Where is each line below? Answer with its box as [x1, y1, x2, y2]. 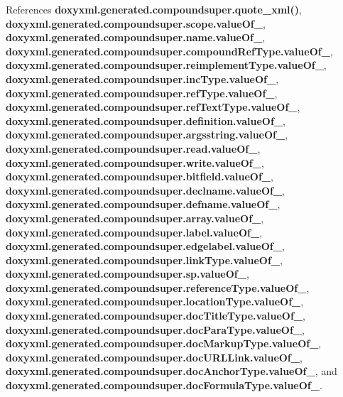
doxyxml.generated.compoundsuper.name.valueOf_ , [6, 30, 266, 45]
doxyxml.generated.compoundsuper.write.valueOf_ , [6, 155, 264, 170]
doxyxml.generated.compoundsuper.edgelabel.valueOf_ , [6, 239, 285, 254]
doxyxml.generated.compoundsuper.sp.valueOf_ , [6, 266, 249, 281]
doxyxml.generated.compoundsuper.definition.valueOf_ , [6, 113, 285, 128]
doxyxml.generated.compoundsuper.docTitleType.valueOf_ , [6, 308, 305, 323]
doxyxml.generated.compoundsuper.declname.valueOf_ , [6, 183, 285, 197]
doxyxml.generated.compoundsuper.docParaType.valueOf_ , [6, 322, 305, 337]
